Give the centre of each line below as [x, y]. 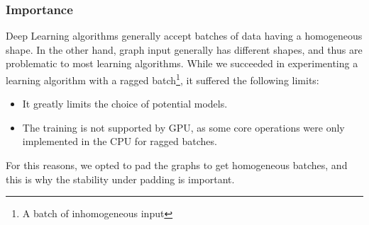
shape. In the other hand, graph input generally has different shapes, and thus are [184, 49]
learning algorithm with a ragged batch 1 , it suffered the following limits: [163, 79]
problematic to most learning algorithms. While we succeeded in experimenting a [182, 63]
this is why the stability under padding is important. [120, 179]
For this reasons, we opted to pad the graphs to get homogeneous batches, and [177, 165]
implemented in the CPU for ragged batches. [120, 141]
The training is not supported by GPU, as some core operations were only [183, 127]
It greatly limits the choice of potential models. [125, 104]
